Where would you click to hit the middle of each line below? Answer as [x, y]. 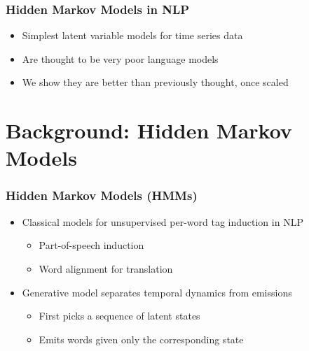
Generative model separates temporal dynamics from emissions [157, 292]
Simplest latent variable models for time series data [132, 35]
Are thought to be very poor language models [120, 58]
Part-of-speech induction [91, 245]
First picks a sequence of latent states [119, 316]
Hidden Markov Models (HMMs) [102, 195]
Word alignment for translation [106, 268]
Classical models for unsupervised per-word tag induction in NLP [163, 221]
